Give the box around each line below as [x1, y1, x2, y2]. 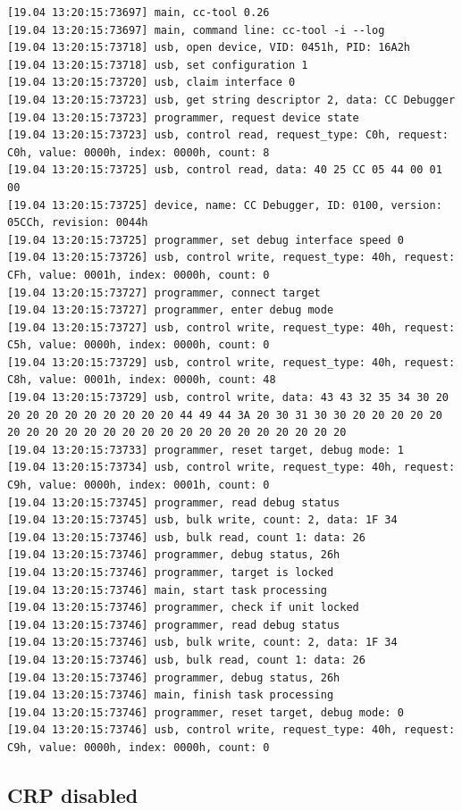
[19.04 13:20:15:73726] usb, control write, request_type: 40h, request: [7, 251, 456, 264]
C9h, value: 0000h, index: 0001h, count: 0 [7, 479, 270, 492]
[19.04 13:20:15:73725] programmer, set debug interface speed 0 [7, 233, 404, 247]
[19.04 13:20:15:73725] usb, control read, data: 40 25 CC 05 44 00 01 [7, 163, 442, 177]
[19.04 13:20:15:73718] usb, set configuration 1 [7, 58, 308, 71]
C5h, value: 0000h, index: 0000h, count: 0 [7, 339, 270, 352]
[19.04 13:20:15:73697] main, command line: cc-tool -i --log [7, 23, 385, 37]
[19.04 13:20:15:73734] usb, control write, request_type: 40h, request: [7, 461, 456, 474]
